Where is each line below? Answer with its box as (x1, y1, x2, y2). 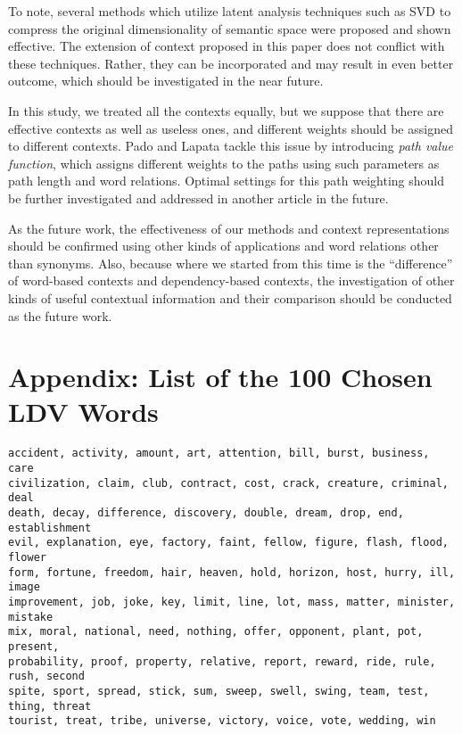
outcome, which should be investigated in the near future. (8, 71, 324, 90)
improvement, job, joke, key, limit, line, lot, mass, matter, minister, (8, 595, 456, 608)
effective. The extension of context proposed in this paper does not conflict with (8, 37, 445, 55)
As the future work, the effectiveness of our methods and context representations (8, 219, 450, 237)
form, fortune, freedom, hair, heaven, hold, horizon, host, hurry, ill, (8, 565, 456, 579)
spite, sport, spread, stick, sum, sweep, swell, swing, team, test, (8, 684, 430, 697)
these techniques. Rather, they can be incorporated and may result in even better (8, 54, 454, 72)
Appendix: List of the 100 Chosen (8, 359, 433, 395)
